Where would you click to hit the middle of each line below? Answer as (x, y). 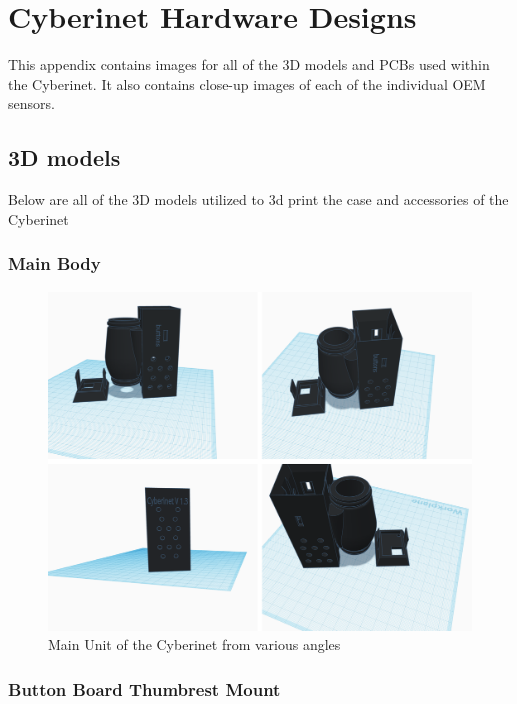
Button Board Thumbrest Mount (144, 688)
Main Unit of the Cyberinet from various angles (194, 644)
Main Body (54, 263)
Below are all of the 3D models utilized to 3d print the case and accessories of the (258, 199)
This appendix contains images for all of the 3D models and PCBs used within (249, 64)
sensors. (31, 103)
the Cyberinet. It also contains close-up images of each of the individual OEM (247, 83)
